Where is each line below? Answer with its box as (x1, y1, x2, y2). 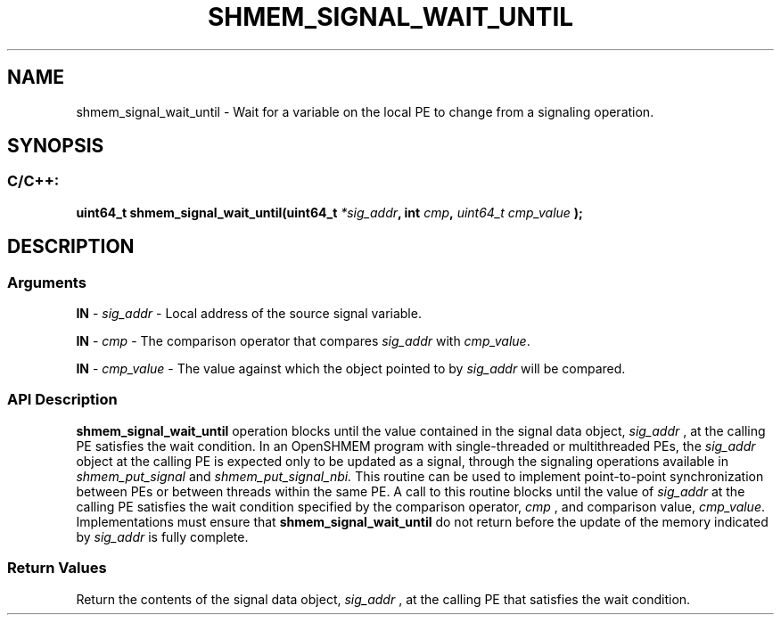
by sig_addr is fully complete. (76, 528, 249, 544)
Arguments (7, 273, 86, 291)
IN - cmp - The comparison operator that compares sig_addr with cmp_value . (76, 333, 530, 349)
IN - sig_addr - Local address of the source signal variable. (76, 306, 422, 322)
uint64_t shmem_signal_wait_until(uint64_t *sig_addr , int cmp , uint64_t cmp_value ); (76, 204, 583, 220)
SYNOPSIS (7, 135, 104, 158)
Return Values (7, 559, 107, 577)
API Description (7, 390, 118, 409)
